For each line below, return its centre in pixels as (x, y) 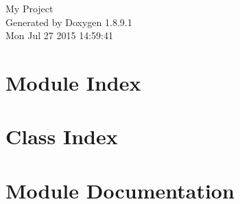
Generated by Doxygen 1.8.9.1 (69, 22)
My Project (29, 8)
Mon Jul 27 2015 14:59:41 (59, 35)
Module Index (73, 82)
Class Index (62, 136)
